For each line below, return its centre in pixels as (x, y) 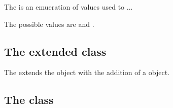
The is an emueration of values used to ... (68, 7)
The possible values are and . (49, 24)
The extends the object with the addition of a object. (87, 72)
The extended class (55, 51)
